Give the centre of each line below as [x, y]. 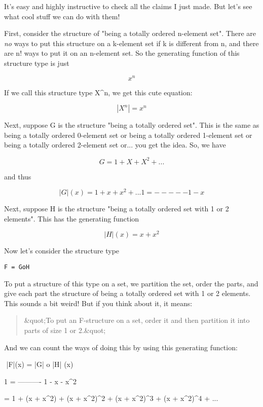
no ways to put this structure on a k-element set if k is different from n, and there [131, 43]
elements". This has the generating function [72, 218]
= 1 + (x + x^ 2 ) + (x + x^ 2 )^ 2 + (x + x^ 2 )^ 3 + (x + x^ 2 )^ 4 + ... [111, 398]
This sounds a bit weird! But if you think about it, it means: [98, 303]
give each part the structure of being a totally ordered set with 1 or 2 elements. [127, 293]
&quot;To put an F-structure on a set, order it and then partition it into [137, 320]
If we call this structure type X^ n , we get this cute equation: [98, 92]
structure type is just [37, 63]
